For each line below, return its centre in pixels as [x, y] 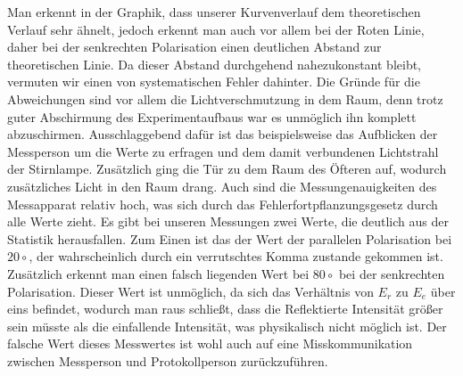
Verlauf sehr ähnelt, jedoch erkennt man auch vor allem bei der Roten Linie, [216, 29]
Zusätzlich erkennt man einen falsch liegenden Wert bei [158, 273]
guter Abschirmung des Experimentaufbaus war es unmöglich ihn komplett [212, 116]
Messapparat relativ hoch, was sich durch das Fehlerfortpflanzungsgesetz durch [223, 204]
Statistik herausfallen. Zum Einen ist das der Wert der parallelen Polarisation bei [230, 238]
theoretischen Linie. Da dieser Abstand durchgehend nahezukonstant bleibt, [215, 64]
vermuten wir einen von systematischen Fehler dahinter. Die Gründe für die [214, 82]
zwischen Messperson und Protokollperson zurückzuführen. [168, 360]
